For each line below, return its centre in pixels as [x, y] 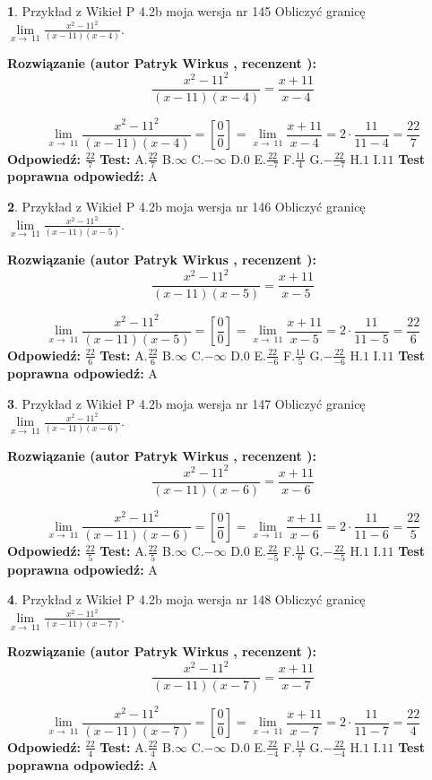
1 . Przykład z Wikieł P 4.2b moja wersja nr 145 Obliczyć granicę [186, 11]
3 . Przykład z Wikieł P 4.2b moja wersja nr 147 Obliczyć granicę [186, 403]
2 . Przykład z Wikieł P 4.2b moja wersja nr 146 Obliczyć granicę [186, 207]
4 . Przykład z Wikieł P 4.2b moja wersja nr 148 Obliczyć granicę [186, 599]
